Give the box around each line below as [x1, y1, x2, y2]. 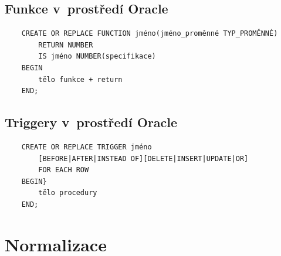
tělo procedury [38, 189, 97, 197]
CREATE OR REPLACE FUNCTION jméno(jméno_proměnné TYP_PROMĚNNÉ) [21, 29, 278, 38]
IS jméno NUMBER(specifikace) [38, 52, 156, 61]
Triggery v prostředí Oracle [5, 113, 178, 131]
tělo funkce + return [38, 75, 123, 84]
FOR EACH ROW [38, 166, 89, 175]
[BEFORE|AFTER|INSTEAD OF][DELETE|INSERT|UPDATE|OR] [38, 154, 249, 163]
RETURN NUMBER [38, 40, 93, 49]
